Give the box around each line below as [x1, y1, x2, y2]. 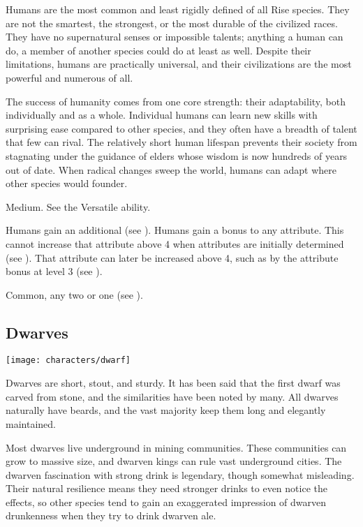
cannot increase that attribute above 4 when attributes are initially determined [6, 236, 344, 251]
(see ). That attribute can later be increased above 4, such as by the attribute [6, 250, 339, 265]
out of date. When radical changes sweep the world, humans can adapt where [6, 162, 336, 177]
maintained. [6, 416, 56, 431]
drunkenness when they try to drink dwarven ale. [6, 508, 216, 523]
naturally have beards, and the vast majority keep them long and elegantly [6, 403, 326, 417]
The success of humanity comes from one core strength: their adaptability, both [6, 94, 346, 108]
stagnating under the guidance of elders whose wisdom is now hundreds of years [6, 148, 348, 163]
